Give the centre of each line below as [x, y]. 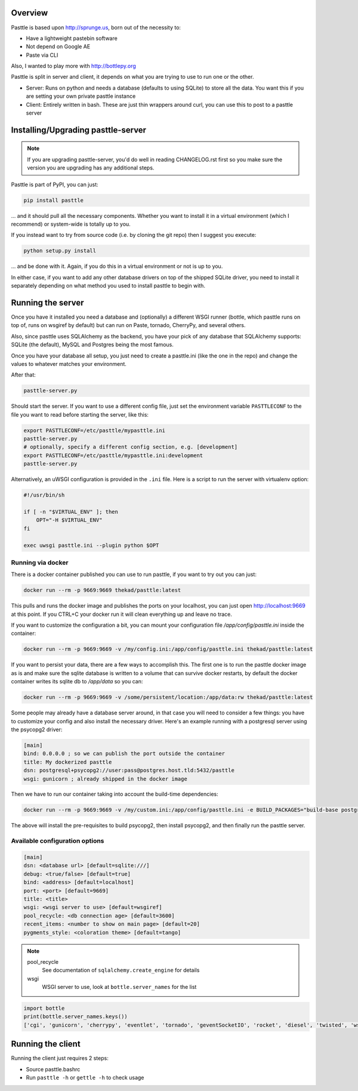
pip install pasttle [53, 200]
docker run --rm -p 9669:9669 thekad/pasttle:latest [102, 590]
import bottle [44, 1008]
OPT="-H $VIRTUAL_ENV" [69, 520]
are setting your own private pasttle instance [81, 96]
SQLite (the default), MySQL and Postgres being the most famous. [92, 345]
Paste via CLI [42, 55]
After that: [23, 375]
